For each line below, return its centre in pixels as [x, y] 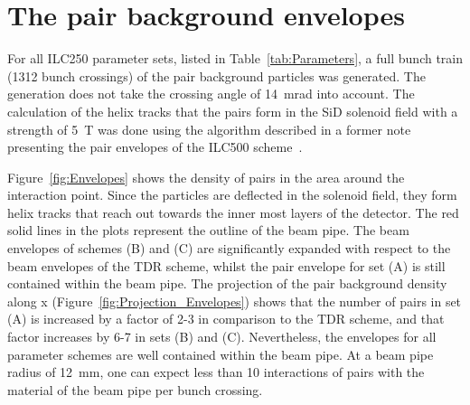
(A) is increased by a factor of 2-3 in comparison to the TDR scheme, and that [226, 319]
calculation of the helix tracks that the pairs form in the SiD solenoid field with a [233, 111]
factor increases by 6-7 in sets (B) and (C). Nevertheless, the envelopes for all [222, 337]
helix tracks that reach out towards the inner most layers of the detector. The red [233, 212]
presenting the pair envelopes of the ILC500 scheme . [155, 147]
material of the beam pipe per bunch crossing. [135, 389]
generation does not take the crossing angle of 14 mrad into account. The [211, 94]
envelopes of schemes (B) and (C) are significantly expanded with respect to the [229, 248]
